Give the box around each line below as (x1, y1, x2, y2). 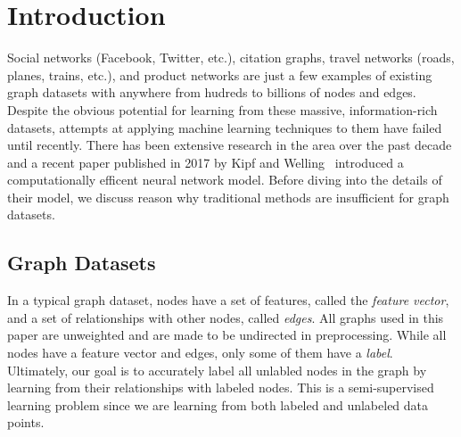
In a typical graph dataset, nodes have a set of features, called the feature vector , (7, 291, 449, 309)
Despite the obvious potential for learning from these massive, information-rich (7, 100, 438, 119)
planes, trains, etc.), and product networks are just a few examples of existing (7, 65, 432, 84)
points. (7, 413, 45, 432)
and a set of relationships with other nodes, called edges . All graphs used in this (7, 308, 444, 326)
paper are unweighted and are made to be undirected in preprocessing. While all (7, 326, 447, 344)
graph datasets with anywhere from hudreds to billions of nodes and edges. (7, 83, 416, 102)
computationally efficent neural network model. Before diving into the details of (7, 170, 442, 189)
